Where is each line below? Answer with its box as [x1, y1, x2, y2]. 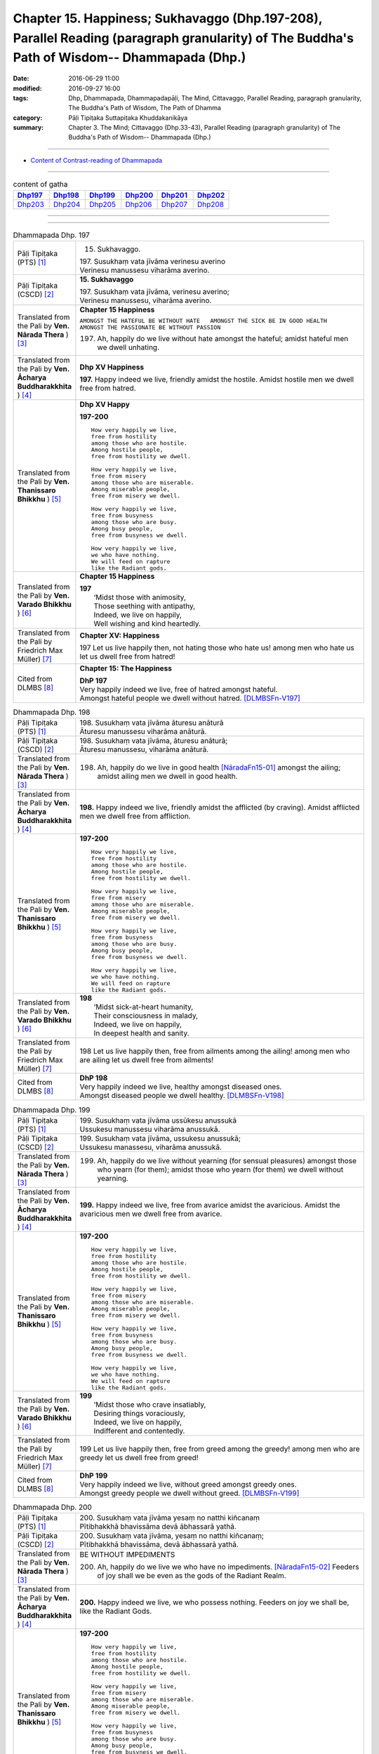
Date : [13, 74, 29, 83]
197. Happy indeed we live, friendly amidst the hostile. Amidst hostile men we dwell [79, 375, 354, 384]
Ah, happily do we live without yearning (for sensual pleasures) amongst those [97, 1156, 357, 1165]
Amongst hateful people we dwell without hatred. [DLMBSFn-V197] [79, 693, 301, 703]
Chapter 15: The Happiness [79, 664, 172, 674]
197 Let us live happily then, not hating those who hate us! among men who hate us [79, 643, 354, 652]
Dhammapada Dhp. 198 [13, 707, 91, 717]
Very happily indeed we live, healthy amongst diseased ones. [79, 1082, 282, 1092]
